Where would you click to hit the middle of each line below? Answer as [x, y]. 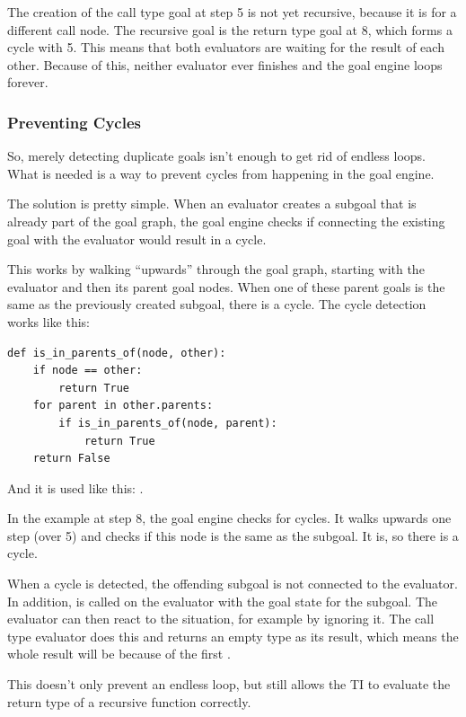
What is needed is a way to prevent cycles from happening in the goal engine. [221, 173]
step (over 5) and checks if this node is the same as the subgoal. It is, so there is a [233, 535]
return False [71, 459]
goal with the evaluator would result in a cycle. [137, 239]
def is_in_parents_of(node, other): [117, 353]
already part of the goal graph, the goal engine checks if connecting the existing [226, 221]
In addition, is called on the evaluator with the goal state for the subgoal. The [223, 601]
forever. [28, 82]
